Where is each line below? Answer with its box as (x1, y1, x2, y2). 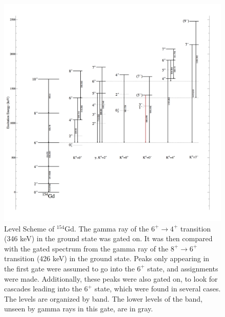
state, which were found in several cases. (94, 283, 221, 294)
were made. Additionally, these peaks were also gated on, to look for (4, 273, 218, 284)
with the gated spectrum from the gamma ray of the (4, 243, 169, 253)
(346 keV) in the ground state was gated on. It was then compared (4, 233, 213, 244)
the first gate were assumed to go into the (4, 263, 135, 273)
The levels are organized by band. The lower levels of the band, (4, 293, 202, 304)
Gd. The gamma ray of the (64, 223, 149, 234)
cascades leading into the (4, 283, 82, 294)
